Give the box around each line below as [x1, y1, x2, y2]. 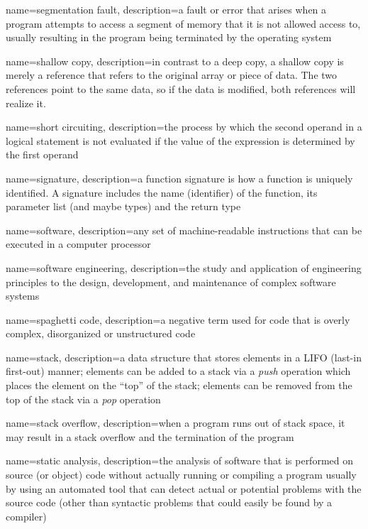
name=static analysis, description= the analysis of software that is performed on [6, 453, 353, 468]
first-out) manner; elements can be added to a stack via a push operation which [6, 364, 351, 378]
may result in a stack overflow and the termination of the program [6, 429, 294, 444]
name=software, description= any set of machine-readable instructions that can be [6, 222, 362, 237]
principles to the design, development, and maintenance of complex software [6, 274, 336, 289]
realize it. [6, 95, 46, 110]
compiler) [6, 508, 47, 523]
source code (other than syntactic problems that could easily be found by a [6, 495, 333, 510]
